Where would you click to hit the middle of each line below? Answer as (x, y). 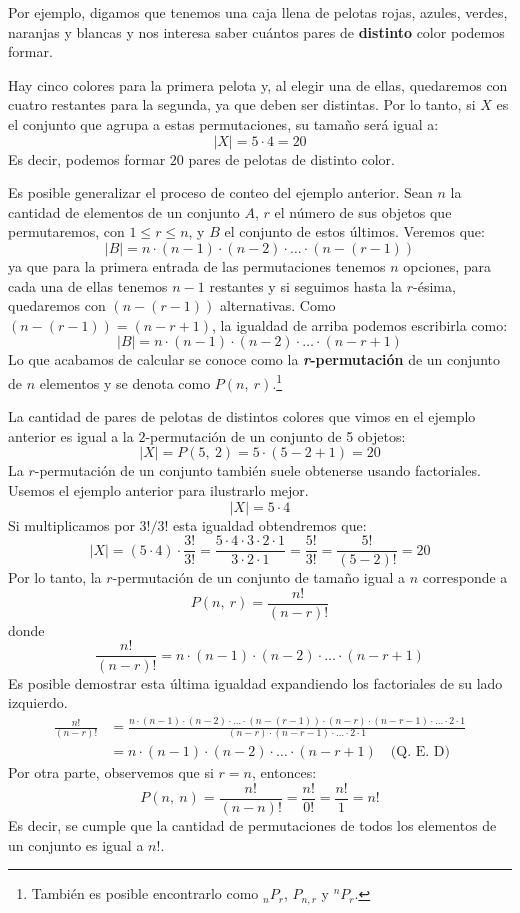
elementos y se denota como (125, 382)
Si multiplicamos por (71, 524)
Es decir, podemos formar (87, 158)
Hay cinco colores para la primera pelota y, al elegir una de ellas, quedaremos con (258, 84)
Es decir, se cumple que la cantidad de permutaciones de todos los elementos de (252, 825)
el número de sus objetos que (363, 211)
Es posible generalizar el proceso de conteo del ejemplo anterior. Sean (220, 192)
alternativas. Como (277, 305)
